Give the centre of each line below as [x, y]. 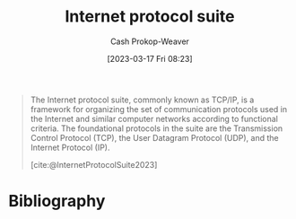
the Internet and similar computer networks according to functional [154, 118]
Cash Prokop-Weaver [150, 41]
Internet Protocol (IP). [70, 147]
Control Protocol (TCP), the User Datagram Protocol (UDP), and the [154, 137]
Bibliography [57, 201]
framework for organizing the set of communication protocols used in [159, 109]
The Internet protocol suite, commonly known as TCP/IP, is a [142, 100]
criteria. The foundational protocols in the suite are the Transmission [157, 128]
